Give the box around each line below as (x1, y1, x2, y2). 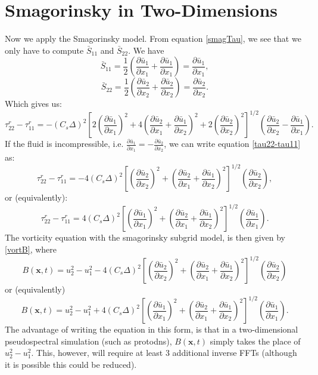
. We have (128, 44, 164, 56)
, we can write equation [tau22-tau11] (164, 137, 301, 150)
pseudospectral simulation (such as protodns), (5, 334, 172, 347)
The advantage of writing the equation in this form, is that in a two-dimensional (5, 323, 298, 336)
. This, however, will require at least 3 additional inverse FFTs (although (31, 346, 297, 359)
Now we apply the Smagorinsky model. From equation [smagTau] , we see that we (5, 32, 301, 45)
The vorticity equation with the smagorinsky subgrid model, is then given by (5, 231, 286, 244)
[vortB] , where (5, 242, 57, 255)
